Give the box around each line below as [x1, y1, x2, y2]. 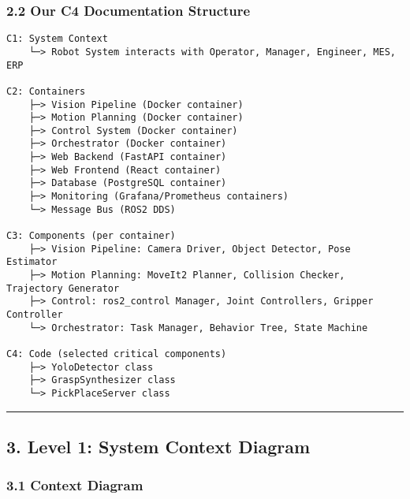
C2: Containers [6, 85, 86, 97]
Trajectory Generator [6, 282, 120, 294]
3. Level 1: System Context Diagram [6, 434, 311, 458]
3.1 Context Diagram [6, 475, 143, 495]
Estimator [6, 256, 58, 268]
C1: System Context [6, 33, 108, 45]
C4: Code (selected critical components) [6, 348, 227, 359]
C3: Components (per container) [6, 230, 176, 242]
